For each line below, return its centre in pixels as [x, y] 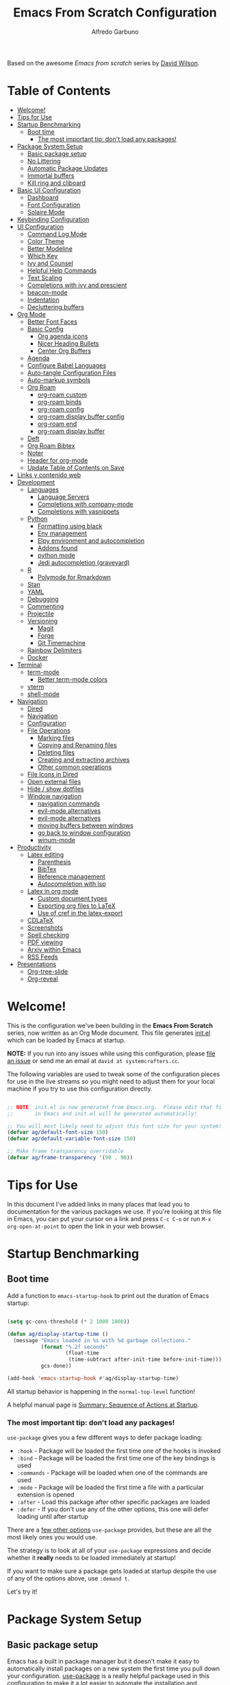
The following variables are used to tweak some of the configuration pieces [114, 1074]
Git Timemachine [61, 643]
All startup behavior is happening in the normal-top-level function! [101, 1391]
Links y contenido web [49, 475]
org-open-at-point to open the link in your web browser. [86, 1226]
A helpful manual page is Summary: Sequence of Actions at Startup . [103, 1405]
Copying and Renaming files [77, 745]
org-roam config [61, 409]
